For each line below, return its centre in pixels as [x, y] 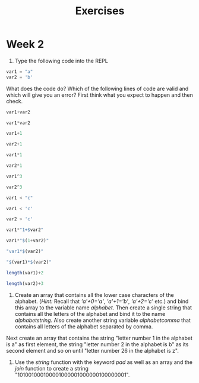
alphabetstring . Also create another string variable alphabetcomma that [103, 320]
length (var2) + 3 [25, 283]
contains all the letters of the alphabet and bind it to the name [90, 314]
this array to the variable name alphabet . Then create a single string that [103, 308]
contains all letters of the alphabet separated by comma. [84, 326]
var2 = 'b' [20, 77]
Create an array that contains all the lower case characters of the [94, 295]
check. [15, 101]
